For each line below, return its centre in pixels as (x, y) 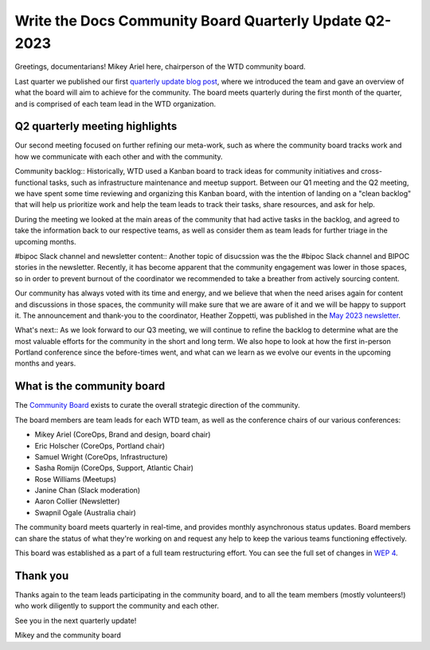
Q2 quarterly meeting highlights (96, 126)
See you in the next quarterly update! (76, 621)
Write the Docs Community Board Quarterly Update (188, 21)
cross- (371, 171)
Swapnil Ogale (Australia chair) (86, 512)
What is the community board (90, 386)
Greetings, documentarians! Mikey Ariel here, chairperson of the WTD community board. (160, 67)
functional (31, 182)
